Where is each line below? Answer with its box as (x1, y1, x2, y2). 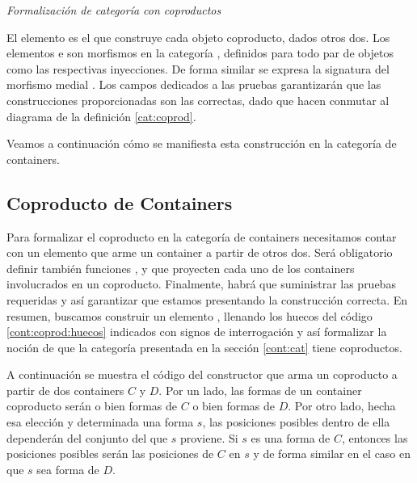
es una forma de (251, 429, 331, 446)
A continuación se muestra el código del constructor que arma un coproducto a (6, 366, 398, 383)
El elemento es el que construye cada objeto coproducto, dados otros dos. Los (6, 28, 390, 45)
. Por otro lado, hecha (288, 397, 396, 414)
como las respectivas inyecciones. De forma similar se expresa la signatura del (6, 60, 390, 77)
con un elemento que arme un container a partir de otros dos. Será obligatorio (6, 244, 393, 261)
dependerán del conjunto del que (6, 429, 168, 446)
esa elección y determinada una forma (6, 414, 194, 430)
